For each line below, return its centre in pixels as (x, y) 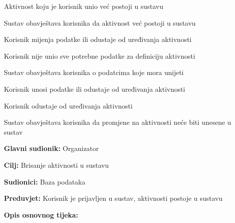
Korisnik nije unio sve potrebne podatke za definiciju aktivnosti (100, 56)
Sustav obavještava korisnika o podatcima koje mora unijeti (94, 72)
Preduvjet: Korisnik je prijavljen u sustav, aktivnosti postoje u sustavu (113, 198)
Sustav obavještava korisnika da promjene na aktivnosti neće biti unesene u (118, 122)
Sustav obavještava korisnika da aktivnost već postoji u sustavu (100, 22)
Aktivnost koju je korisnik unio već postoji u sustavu (84, 6)
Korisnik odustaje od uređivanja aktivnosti (68, 105)
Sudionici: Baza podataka (45, 181)
